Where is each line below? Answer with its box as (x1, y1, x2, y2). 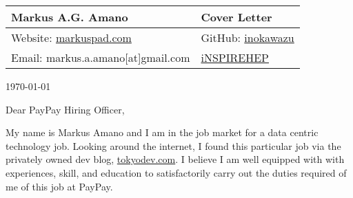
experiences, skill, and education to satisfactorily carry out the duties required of (6, 165, 347, 179)
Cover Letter (201, 9, 272, 25)
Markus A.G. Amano (11, 9, 128, 25)
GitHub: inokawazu (201, 30, 294, 45)
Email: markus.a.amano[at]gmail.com (11, 49, 190, 65)
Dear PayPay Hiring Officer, (6, 102, 125, 116)
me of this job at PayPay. (6, 179, 113, 193)
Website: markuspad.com (11, 30, 132, 45)
